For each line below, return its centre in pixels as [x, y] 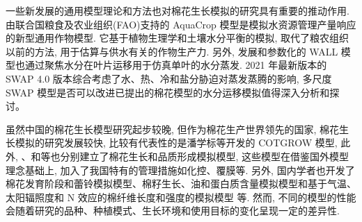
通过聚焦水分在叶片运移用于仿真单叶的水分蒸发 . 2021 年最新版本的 [176, 65]
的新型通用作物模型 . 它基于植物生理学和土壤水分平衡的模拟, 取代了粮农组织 [178, 38]
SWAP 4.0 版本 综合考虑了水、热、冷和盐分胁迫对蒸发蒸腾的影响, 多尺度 [169, 78]
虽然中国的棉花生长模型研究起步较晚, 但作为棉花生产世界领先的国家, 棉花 [173, 129]
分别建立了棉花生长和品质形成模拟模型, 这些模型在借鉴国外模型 [205, 156]
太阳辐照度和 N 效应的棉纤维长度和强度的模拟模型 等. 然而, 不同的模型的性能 [181, 197]
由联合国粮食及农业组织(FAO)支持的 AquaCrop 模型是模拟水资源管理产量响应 [181, 24]
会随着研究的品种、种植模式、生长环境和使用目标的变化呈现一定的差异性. [173, 211]
